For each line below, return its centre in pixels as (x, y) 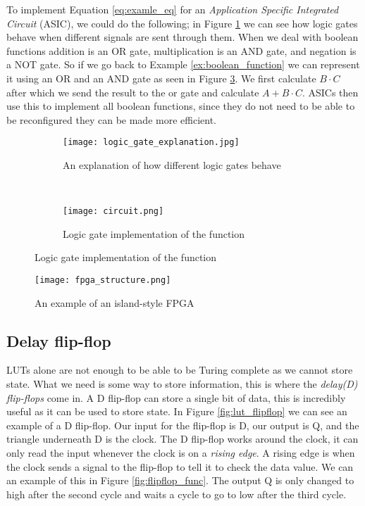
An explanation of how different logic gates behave (172, 165)
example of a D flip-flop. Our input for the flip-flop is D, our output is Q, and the (183, 425)
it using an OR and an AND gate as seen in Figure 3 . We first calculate (161, 78)
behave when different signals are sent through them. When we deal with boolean (182, 37)
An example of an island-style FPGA (115, 302)
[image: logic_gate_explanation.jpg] (151, 143)
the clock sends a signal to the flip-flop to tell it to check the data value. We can (180, 466)
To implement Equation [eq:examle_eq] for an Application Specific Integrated (173, 9)
